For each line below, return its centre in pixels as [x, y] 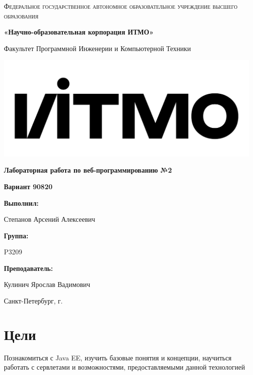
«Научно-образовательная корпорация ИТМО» [79, 32]
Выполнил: [21, 203]
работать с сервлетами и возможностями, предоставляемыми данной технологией [125, 367]
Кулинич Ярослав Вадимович [47, 284]
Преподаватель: [28, 268]
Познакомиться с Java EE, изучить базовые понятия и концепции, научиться [118, 357]
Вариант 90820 [28, 186]
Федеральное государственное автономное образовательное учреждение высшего [121, 6]
